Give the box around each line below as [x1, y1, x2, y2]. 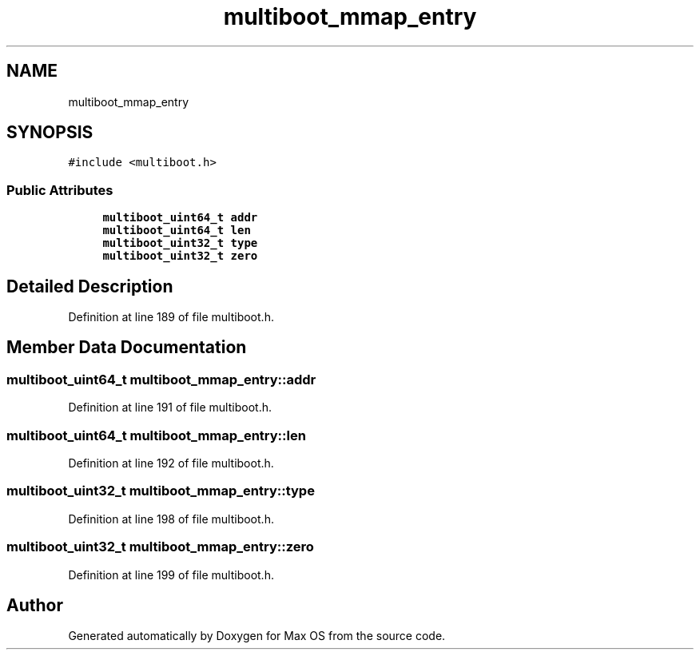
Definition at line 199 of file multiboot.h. [68, 567, 274, 582]
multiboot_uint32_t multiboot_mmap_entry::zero [6, 539, 314, 555]
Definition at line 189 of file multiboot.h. [68, 310, 274, 324]
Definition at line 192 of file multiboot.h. [68, 456, 274, 470]
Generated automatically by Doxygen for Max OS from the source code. [68, 629, 446, 643]
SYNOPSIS [6, 122, 93, 143]
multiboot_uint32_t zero [102, 249, 258, 263]
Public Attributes [6, 181, 113, 198]
